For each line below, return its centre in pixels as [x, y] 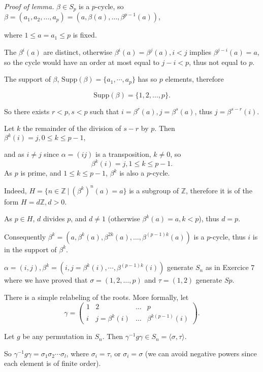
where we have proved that [46, 280]
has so [147, 79]
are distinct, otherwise [78, 52]
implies [200, 52]
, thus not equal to [218, 62]
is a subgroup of [154, 190]
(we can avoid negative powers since [201, 353]
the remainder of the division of [72, 128]
